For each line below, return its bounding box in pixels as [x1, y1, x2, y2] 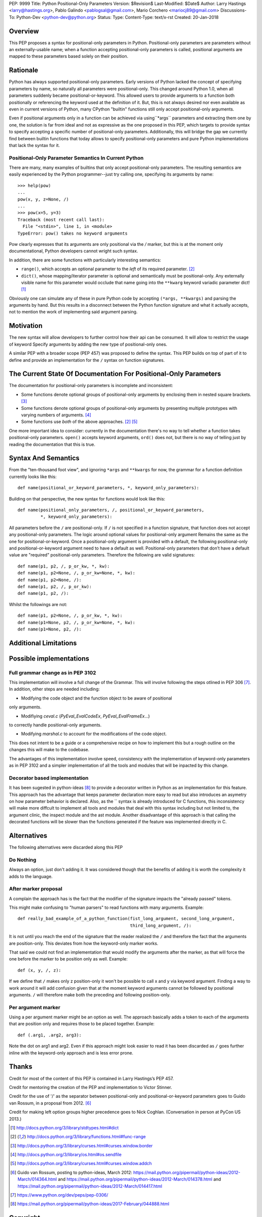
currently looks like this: [9, 474, 57, 479]
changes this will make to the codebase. [9, 747, 90, 753]
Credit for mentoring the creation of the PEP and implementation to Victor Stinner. [9, 1084, 172, 1090]
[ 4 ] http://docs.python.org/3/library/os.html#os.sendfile [10, 1152, 122, 1158]
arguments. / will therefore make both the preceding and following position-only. [9, 992, 171, 997]
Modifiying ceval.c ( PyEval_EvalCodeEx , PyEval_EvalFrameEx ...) [21, 713, 150, 719]
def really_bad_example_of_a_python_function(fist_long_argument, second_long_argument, [17, 916, 235, 922]
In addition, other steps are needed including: [9, 686, 100, 692]
